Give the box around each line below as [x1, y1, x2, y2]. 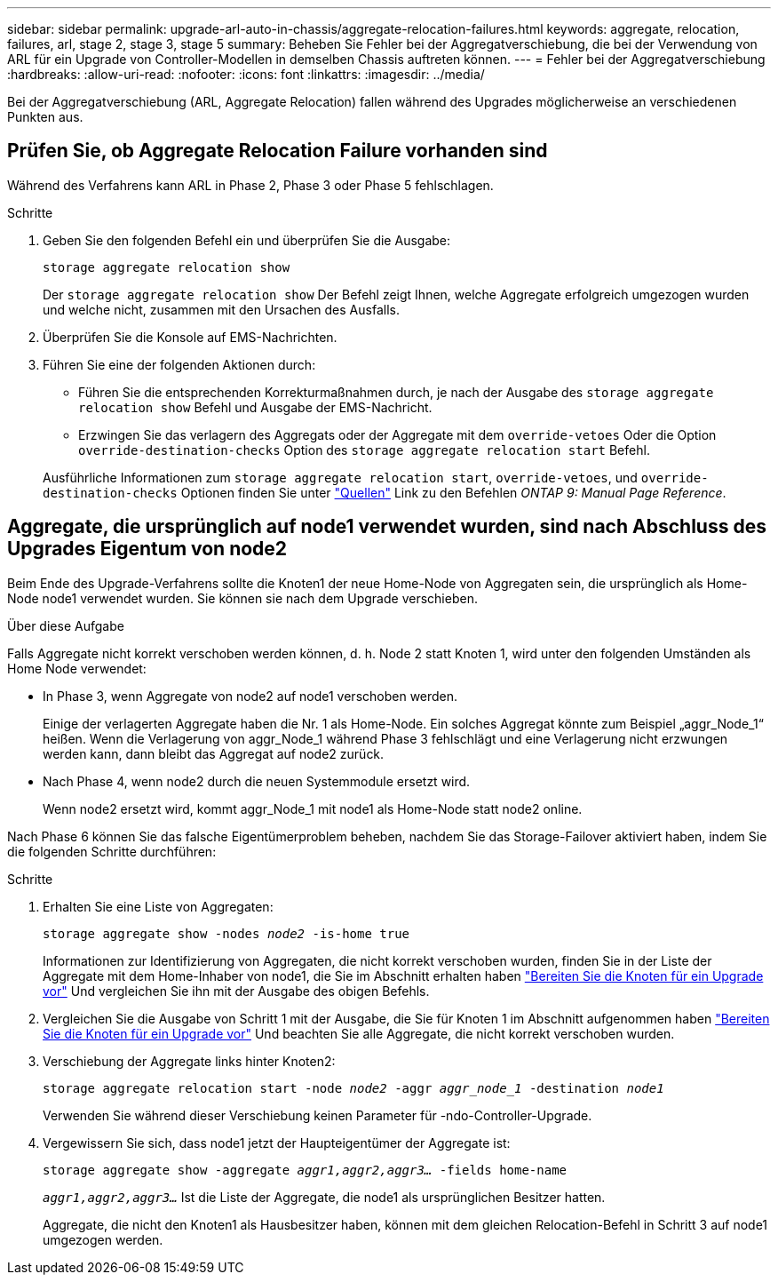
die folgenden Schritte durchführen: [7, 843, 217, 859]
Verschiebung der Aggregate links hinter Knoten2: [43, 1053, 336, 1069]
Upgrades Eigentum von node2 [7, 537, 288, 561]
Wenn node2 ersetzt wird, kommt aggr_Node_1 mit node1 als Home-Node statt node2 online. [43, 800, 583, 816]
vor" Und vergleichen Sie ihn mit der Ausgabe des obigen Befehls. [43, 983, 430, 999]
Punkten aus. [7, 109, 83, 124]
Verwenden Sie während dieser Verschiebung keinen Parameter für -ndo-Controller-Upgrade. [43, 1107, 592, 1123]
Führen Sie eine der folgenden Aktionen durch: [43, 356, 316, 372]
